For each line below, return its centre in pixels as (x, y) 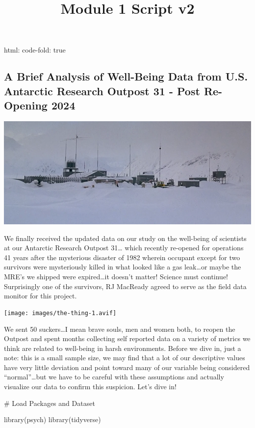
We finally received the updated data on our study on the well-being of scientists (125, 238)
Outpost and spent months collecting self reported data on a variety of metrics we (127, 338)
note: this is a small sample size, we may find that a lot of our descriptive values (125, 358)
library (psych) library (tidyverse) (52, 419)
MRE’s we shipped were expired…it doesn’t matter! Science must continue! (116, 277)
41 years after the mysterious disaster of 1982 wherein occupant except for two (122, 257)
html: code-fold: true (35, 50)
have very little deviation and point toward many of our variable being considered (127, 367)
